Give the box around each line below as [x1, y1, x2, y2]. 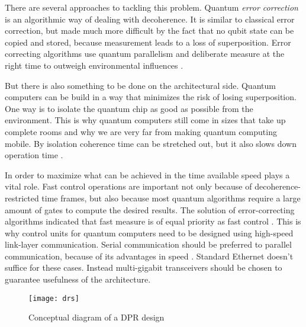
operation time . [5, 149, 63, 161]
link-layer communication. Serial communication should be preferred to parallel [5, 238, 292, 251]
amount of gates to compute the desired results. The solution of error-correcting [5, 203, 295, 216]
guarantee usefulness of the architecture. [5, 273, 151, 286]
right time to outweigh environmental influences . [5, 59, 183, 71]
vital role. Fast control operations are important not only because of [5, 180, 252, 193]
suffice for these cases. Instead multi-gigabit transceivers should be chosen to [5, 261, 282, 274]
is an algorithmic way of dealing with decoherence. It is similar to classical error [5, 12, 295, 25]
